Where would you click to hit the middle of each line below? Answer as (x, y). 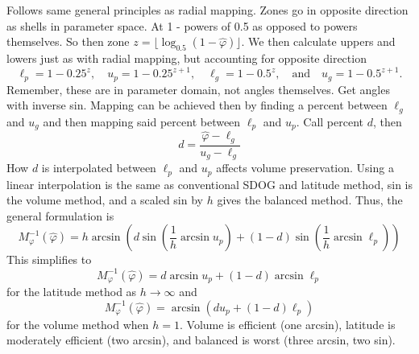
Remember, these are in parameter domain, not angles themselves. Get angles (198, 89)
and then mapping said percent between (142, 121)
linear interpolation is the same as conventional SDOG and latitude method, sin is (209, 184)
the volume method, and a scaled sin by (105, 200)
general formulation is (60, 215)
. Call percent (330, 121)
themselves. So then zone (68, 41)
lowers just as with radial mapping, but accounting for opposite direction (187, 58)
